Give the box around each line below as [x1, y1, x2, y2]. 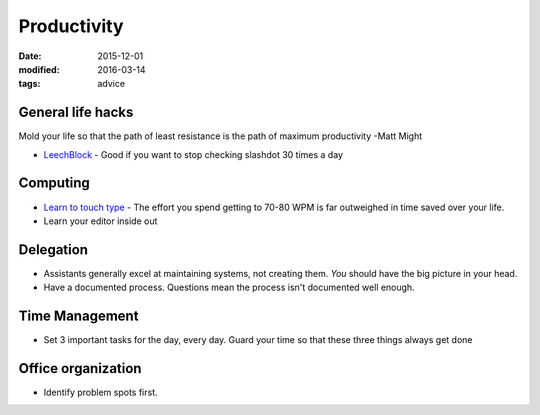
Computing [18, 175, 90, 192]
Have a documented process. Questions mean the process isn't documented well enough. [43, 281, 415, 294]
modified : [18, 63, 60, 75]
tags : [18, 78, 41, 90]
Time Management [18, 308, 139, 325]
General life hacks [18, 104, 134, 121]
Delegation [18, 241, 89, 258]
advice [97, 78, 125, 90]
